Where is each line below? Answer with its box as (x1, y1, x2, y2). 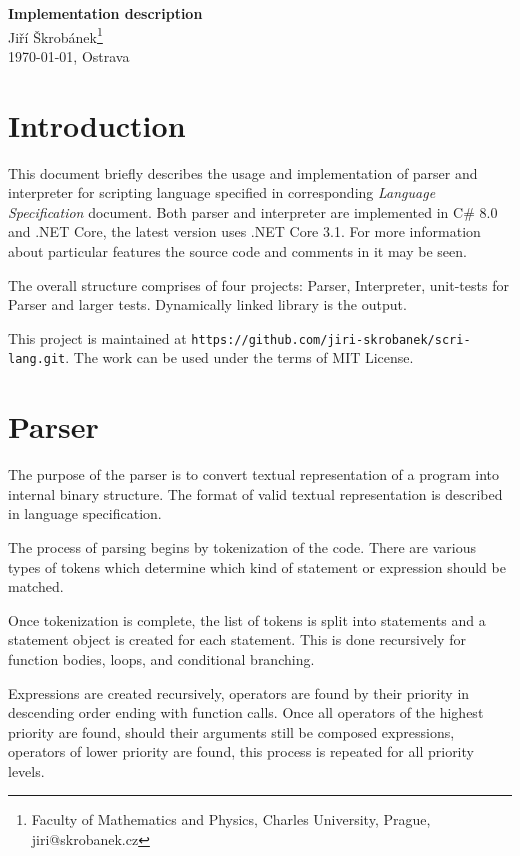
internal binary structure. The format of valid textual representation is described (8, 483, 503, 504)
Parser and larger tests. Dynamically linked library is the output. (8, 294, 407, 315)
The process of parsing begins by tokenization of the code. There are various (8, 536, 477, 557)
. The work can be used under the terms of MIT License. (65, 347, 414, 368)
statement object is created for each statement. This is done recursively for (8, 629, 466, 650)
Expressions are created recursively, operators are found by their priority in (8, 682, 470, 703)
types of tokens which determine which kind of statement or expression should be (8, 556, 506, 577)
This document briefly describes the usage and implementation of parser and (8, 162, 478, 183)
